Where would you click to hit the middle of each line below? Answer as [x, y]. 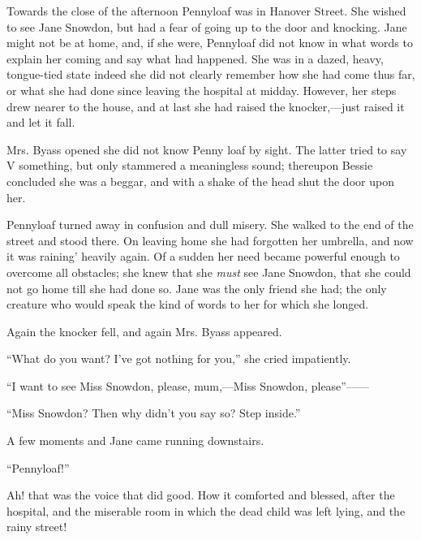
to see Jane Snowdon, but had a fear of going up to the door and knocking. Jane [207, 26]
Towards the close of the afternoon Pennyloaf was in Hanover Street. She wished [206, 11]
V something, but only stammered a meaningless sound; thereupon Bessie [190, 165]
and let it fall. [41, 122]
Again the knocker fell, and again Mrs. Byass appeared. [144, 331]
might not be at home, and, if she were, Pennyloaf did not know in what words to [210, 43]
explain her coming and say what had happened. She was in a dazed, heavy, [195, 58]
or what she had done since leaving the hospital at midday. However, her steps [202, 90]
